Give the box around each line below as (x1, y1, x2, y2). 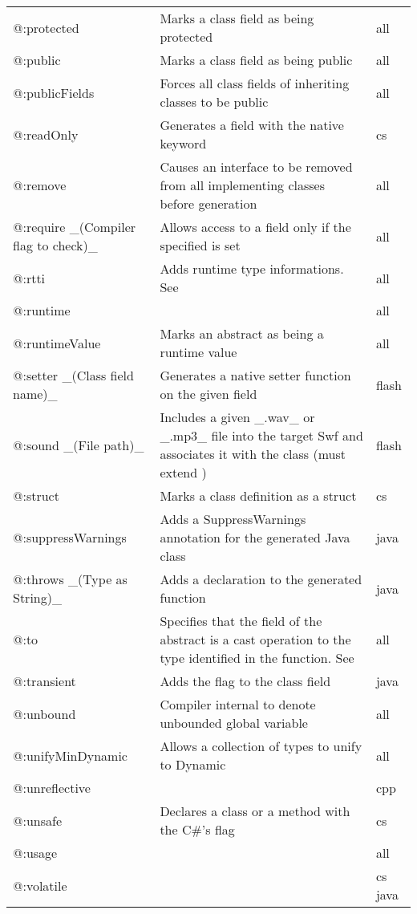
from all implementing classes (160, 176, 326, 194)
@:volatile (13, 875, 67, 895)
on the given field (160, 384, 257, 403)
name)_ (13, 384, 58, 403)
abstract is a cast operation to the (160, 630, 351, 648)
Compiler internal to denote (160, 695, 316, 713)
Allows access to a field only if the (160, 217, 351, 236)
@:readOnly (13, 124, 79, 144)
